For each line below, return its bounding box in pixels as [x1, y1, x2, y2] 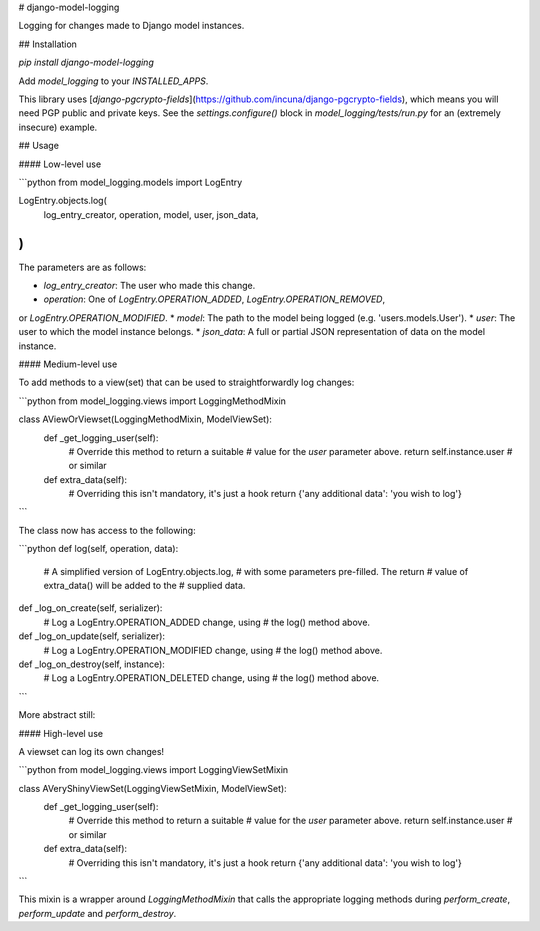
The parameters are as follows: [18, 261, 147, 273]
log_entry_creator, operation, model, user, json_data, [43, 208, 259, 220]
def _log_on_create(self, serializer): [18, 602, 163, 614]
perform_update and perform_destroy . [18, 907, 177, 919]
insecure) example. [18, 121, 98, 133]
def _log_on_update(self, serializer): [18, 630, 165, 642]
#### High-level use [18, 727, 104, 739]
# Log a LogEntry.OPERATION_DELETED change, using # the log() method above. [43, 672, 380, 684]
